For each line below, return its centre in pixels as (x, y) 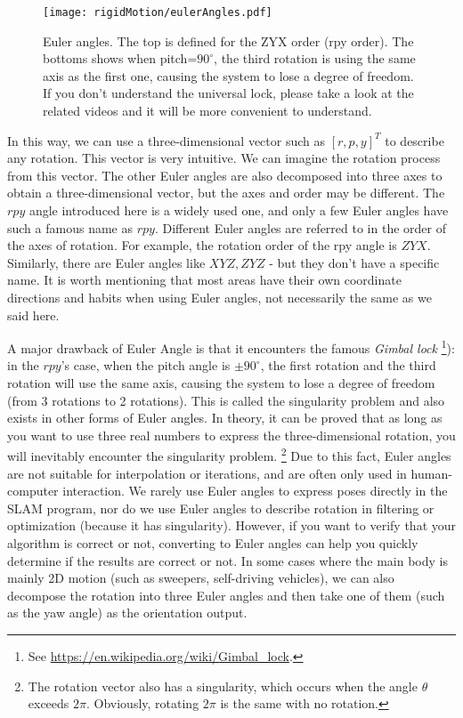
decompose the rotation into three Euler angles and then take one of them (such (226, 595)
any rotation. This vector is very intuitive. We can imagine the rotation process (224, 158)
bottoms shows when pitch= (120, 58)
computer (33, 491)
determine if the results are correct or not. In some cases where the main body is (227, 560)
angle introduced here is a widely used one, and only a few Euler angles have (239, 210)
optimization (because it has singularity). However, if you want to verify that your (232, 525)
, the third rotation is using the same (315, 58)
